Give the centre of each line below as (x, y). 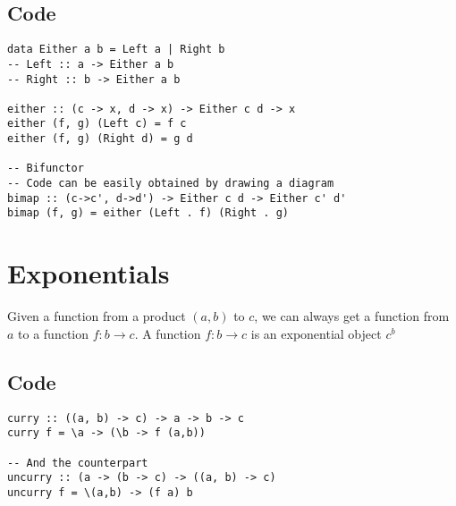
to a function (54, 333)
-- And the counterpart (78, 463)
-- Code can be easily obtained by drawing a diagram (171, 184)
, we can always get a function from (352, 316)
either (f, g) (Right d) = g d (100, 139)
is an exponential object (316, 333)
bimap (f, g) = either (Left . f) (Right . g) (148, 213)
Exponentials (89, 273)
